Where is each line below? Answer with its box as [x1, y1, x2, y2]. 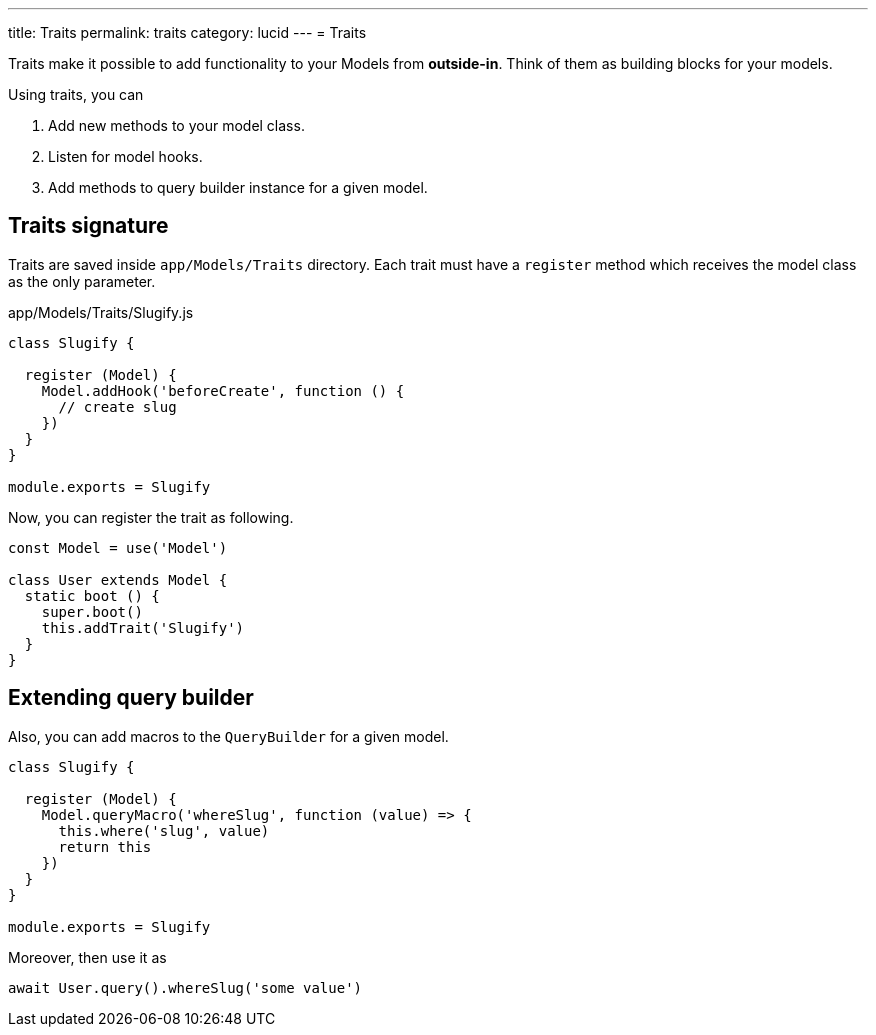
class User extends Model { [8, 571, 228, 588]
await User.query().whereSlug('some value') [8, 979, 363, 996]
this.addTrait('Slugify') [41, 619, 245, 636]
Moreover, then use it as [8, 948, 167, 966]
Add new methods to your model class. [48, 117, 305, 134]
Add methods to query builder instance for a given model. [48, 179, 428, 196]
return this [58, 838, 152, 855]
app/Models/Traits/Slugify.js [8, 303, 194, 321]
